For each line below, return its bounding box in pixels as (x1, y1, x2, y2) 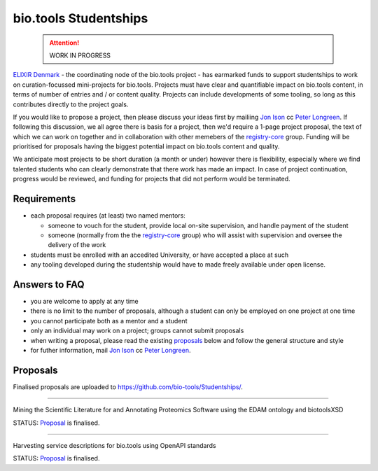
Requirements (13, 193, 76, 205)
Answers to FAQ (13, 279, 85, 290)
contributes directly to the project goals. (13, 100, 129, 108)
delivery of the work (48, 241, 106, 249)
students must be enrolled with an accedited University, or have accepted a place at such (30, 251, 289, 259)
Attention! (49, 38, 80, 47)
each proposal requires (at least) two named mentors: (30, 211, 185, 220)
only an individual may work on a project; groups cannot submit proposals (30, 326, 244, 335)
